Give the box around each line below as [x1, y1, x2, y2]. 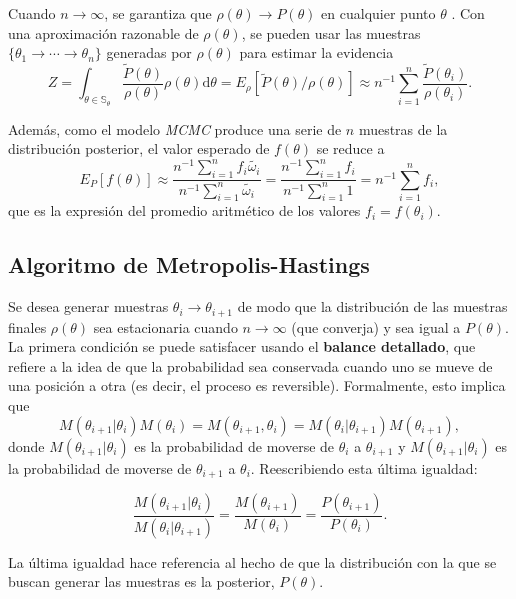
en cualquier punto [321, 3, 436, 23]
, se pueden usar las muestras [241, 22, 421, 43]
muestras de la [358, 118, 448, 139]
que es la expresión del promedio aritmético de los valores [8, 200, 361, 221]
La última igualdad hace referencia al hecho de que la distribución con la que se [8, 551, 497, 572]
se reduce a [316, 138, 385, 159]
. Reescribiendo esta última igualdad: [250, 457, 478, 478]
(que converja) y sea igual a [291, 316, 461, 337]
